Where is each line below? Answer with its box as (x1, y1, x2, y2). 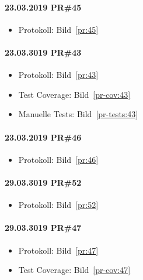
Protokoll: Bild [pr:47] (18, 244, 99, 256)
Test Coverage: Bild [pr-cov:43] (18, 88, 131, 100)
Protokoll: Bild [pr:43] (18, 69, 99, 81)
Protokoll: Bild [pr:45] (18, 23, 99, 35)
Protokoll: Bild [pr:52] (18, 199, 99, 211)
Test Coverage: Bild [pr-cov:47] (18, 264, 131, 276)
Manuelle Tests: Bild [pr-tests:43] (18, 108, 138, 120)
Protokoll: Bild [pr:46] (18, 153, 99, 165)
